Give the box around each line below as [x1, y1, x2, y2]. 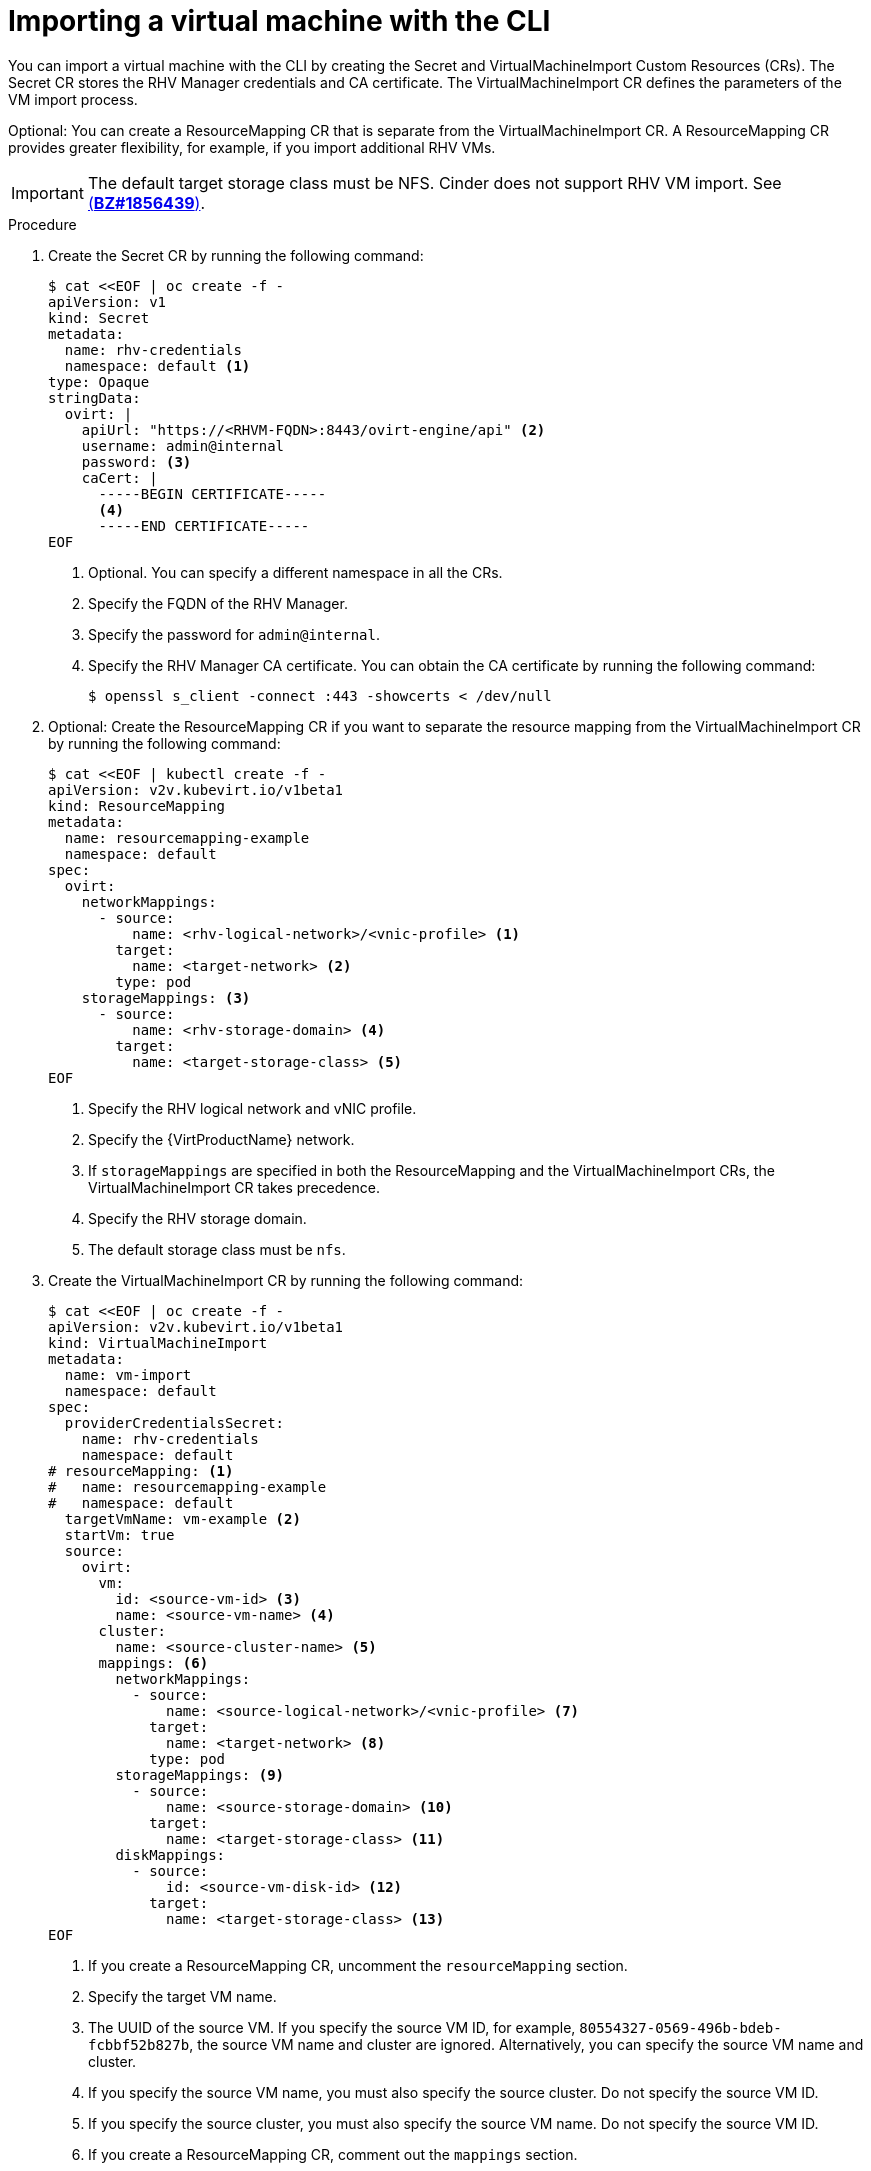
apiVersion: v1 [48, 293, 167, 310]
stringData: [48, 389, 141, 406]
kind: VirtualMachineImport [48, 1334, 268, 1351]
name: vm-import [64, 1366, 192, 1383]
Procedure [8, 215, 77, 233]
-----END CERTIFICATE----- [98, 517, 310, 534]
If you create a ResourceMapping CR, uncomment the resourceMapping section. [88, 1956, 628, 1974]
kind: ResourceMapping [48, 797, 226, 814]
